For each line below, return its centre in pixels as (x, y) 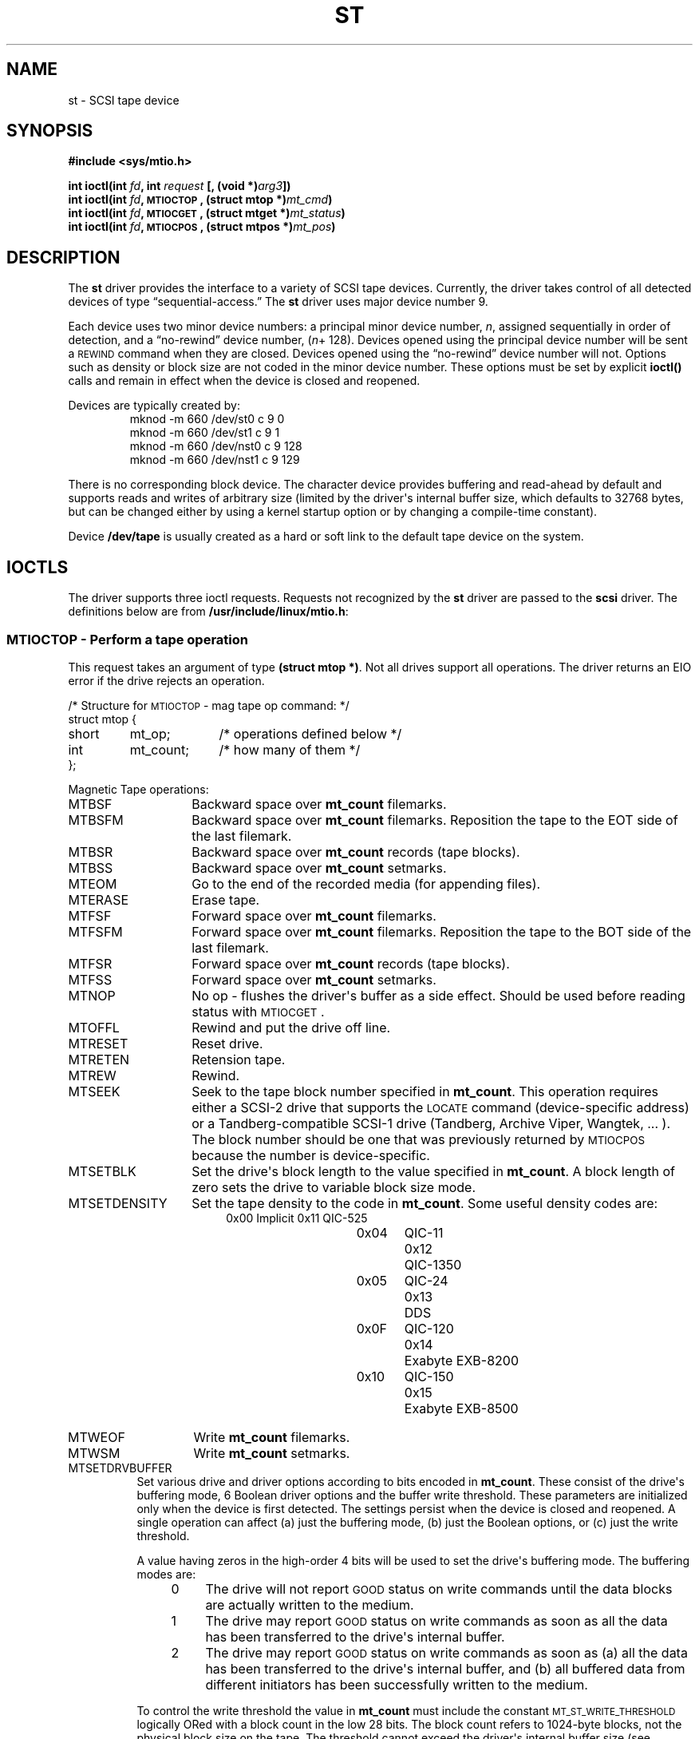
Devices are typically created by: (154, 406)
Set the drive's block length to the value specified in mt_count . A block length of (433, 1171)
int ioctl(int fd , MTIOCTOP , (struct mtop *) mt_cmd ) (200, 200)
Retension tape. (239, 1059)
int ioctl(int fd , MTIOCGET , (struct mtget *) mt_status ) (207, 213)
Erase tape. (226, 899)
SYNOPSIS (50, 131)
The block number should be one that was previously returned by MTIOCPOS (419, 1139)
